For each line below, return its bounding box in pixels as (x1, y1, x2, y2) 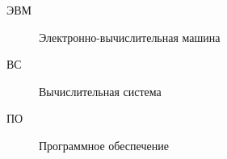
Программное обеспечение (39, 136, 169, 153)
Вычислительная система (39, 82, 162, 99)
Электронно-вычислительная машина (39, 28, 221, 45)
